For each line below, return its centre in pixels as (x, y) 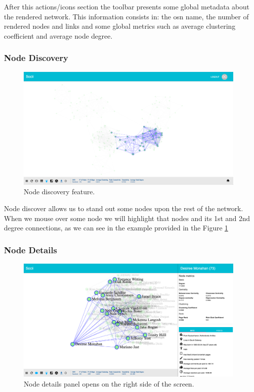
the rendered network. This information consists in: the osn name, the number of (127, 16)
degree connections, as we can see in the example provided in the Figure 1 (116, 228)
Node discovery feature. (59, 192)
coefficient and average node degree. (58, 35)
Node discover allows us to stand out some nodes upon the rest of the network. (124, 208)
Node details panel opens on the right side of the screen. (109, 383)
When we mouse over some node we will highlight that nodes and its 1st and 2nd (127, 218)
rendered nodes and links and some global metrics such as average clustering (120, 26)
